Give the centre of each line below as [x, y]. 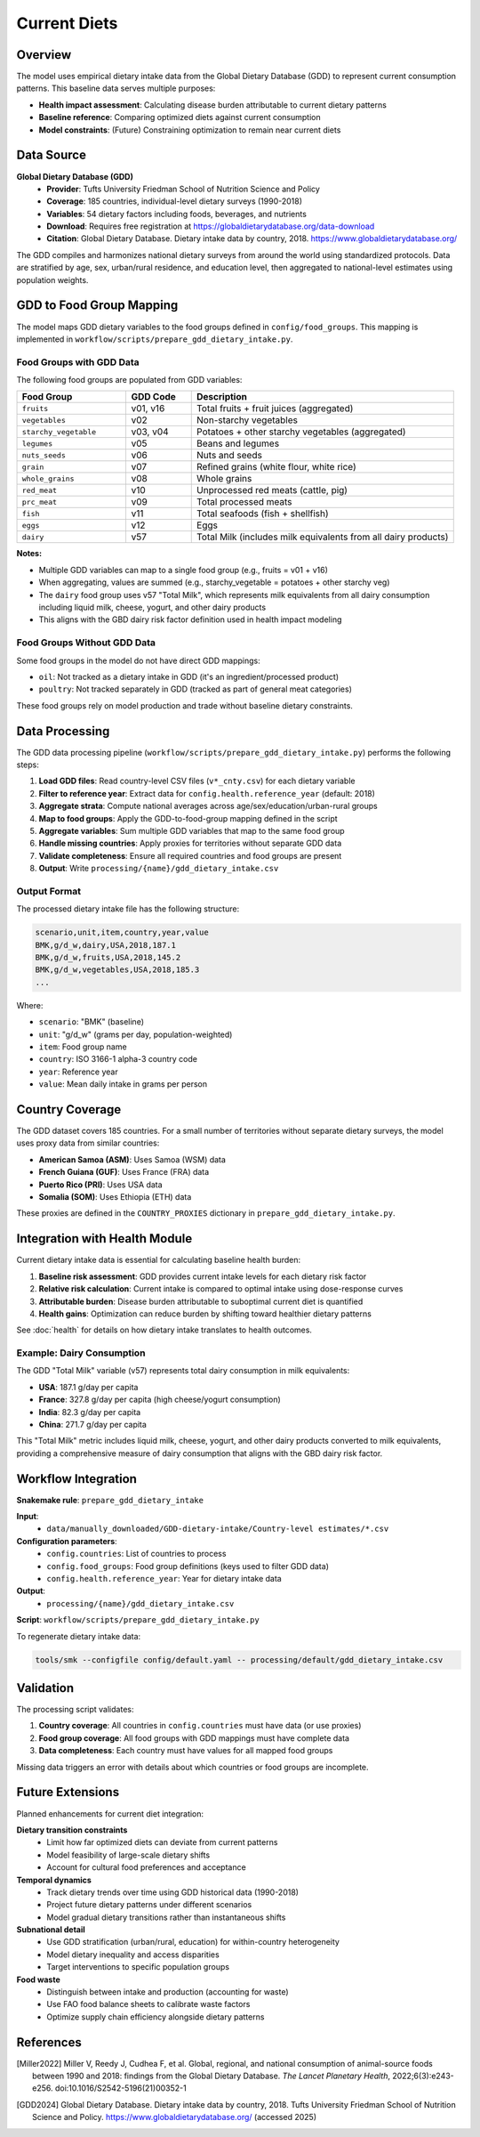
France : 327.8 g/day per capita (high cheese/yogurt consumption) [160, 1400]
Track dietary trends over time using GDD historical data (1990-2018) [173, 1892]
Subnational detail [51, 1930]
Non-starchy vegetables [247, 420]
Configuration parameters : [67, 1541]
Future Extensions [68, 1792]
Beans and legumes [238, 443]
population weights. [52, 279]
